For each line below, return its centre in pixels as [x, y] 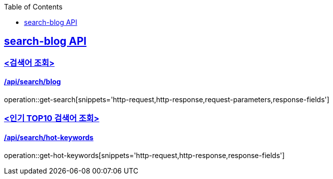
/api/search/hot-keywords [49, 138]
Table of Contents [33, 7]
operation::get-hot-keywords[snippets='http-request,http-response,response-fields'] [145, 155]
